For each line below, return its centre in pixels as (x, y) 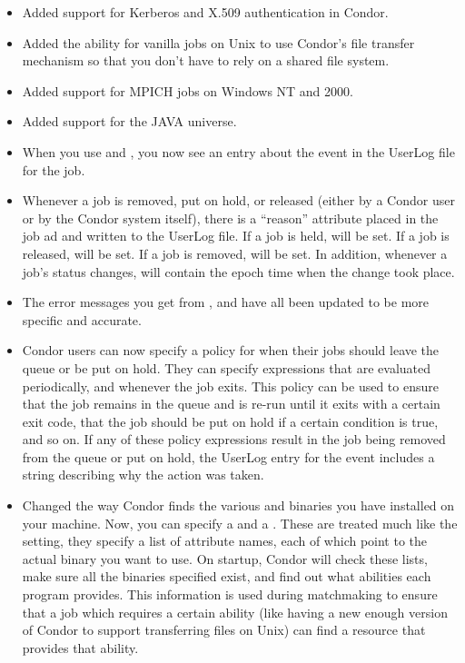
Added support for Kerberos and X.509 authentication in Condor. (205, 12)
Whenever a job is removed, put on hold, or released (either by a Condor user (238, 200)
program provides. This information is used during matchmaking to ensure (230, 594)
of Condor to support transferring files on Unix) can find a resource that (224, 630)
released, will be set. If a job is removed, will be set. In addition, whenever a (235, 253)
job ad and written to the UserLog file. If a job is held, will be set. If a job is (236, 236)
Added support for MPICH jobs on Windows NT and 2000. (188, 90)
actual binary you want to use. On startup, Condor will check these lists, (225, 558)
